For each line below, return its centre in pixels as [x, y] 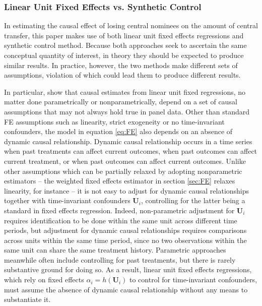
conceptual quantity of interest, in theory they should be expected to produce [124, 55]
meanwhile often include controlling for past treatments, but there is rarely [120, 259]
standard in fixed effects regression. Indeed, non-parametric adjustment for [119, 210]
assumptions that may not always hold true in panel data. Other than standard [127, 111]
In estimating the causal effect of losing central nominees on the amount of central [131, 25]
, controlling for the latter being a [193, 200]
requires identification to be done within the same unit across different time [121, 220]
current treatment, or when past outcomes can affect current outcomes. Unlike [125, 161]
